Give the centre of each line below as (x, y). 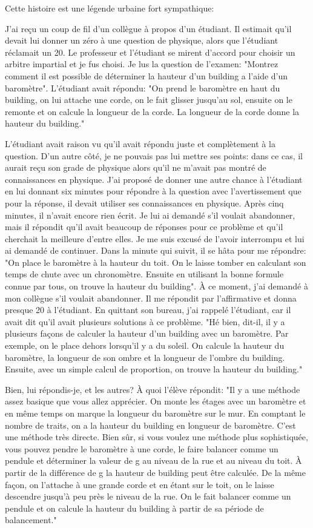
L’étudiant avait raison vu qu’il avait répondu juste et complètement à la (140, 143)
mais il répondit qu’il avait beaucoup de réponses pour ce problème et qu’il (144, 227)
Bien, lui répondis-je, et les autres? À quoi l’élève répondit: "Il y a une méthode (153, 389)
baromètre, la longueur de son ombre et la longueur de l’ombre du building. (145, 357)
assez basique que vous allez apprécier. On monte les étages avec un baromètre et (156, 401)
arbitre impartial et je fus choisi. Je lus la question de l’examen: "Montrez (142, 64)
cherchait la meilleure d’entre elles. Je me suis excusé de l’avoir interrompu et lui (155, 238)
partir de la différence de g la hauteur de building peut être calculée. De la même (155, 472)
